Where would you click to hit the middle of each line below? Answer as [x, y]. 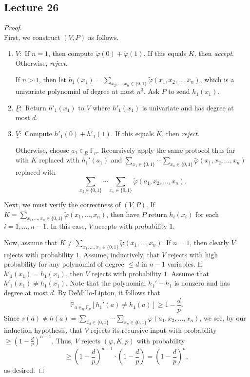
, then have [123, 214]
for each [207, 214]
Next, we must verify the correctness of [62, 204]
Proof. [13, 27]
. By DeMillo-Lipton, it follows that [107, 293]
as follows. [103, 37]
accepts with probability [131, 226]
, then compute [71, 53]
